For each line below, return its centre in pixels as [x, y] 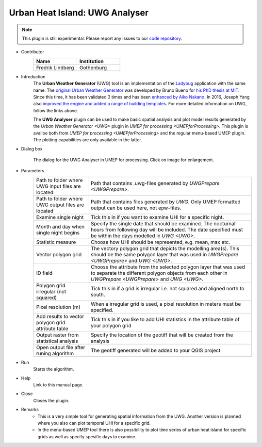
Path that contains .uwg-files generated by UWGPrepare [155, 183]
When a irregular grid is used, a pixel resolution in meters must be [166, 304]
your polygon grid [111, 325]
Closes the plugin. [51, 400]
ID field [44, 273]
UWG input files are [58, 186]
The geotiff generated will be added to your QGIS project [156, 350]
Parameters [33, 171]
